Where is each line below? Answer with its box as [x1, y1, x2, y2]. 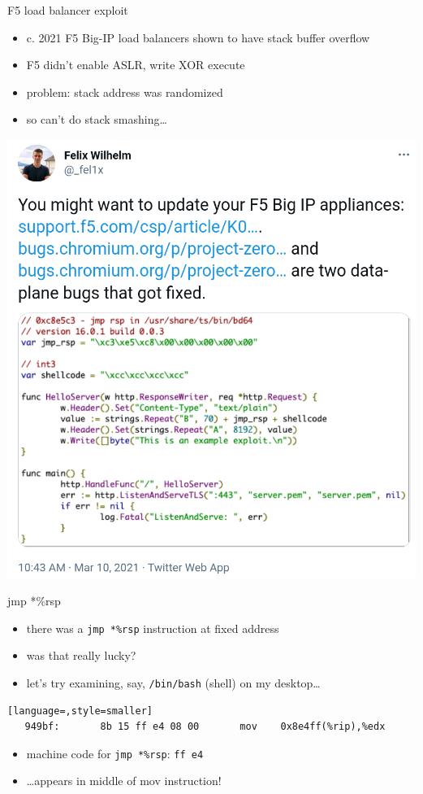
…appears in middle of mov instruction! [26, 772, 222, 789]
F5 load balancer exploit [7, 2, 128, 18]
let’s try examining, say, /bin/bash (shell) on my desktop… [26, 674, 321, 691]
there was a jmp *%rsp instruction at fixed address [26, 619, 279, 636]
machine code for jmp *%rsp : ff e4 [26, 744, 204, 761]
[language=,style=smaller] [7, 705, 153, 717]
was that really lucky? [26, 647, 136, 664]
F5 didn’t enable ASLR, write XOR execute [26, 56, 245, 73]
